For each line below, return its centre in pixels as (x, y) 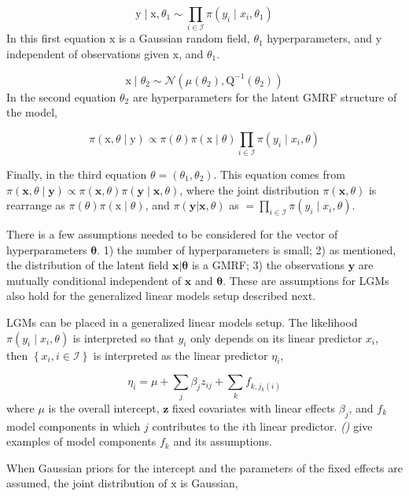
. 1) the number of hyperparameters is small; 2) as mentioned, (247, 249)
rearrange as (36, 205)
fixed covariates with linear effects (254, 407)
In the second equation (61, 96)
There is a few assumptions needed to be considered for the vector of (172, 234)
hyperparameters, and (319, 38)
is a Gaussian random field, (184, 38)
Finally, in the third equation (77, 174)
